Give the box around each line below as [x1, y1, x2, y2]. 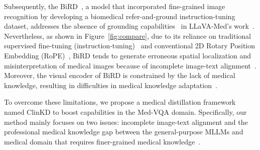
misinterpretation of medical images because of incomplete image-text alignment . [4, 60, 256, 70]
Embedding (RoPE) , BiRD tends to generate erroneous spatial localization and [4, 50, 251, 60]
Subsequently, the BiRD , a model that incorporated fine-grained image [4, 1, 225, 11]
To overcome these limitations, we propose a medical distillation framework [4, 97, 236, 107]
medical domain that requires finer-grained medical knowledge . [4, 136, 201, 146]
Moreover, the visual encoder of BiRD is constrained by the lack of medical [4, 70, 235, 81]
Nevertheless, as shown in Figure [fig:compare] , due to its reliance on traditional [4, 30, 251, 41]
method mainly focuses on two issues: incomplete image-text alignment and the [4, 116, 248, 127]
